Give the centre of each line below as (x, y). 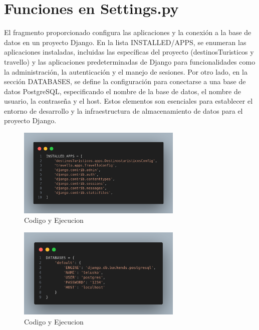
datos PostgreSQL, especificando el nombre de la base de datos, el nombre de (122, 91)
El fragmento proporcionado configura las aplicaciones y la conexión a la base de (128, 32)
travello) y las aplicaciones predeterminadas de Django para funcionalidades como (130, 61)
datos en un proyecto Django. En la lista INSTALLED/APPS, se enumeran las (125, 42)
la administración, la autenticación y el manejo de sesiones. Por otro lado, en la (126, 71)
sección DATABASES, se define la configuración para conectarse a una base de (125, 81)
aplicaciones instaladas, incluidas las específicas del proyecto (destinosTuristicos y (129, 52)
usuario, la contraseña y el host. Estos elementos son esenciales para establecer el (128, 101)
